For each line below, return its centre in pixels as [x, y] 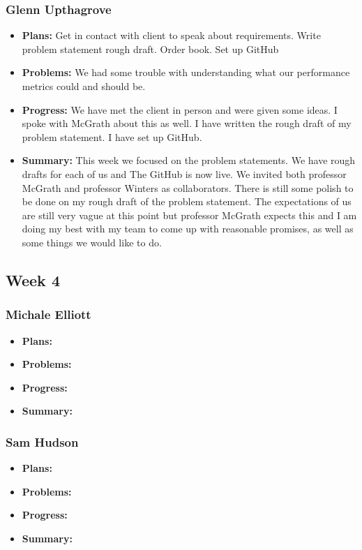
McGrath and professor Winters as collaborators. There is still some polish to [188, 187]
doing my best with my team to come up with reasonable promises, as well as [188, 229]
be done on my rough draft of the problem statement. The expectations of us [187, 201]
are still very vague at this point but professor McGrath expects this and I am [189, 215]
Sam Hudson [42, 441]
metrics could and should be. [84, 86]
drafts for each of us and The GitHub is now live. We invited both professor [184, 173]
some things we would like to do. [92, 242]
